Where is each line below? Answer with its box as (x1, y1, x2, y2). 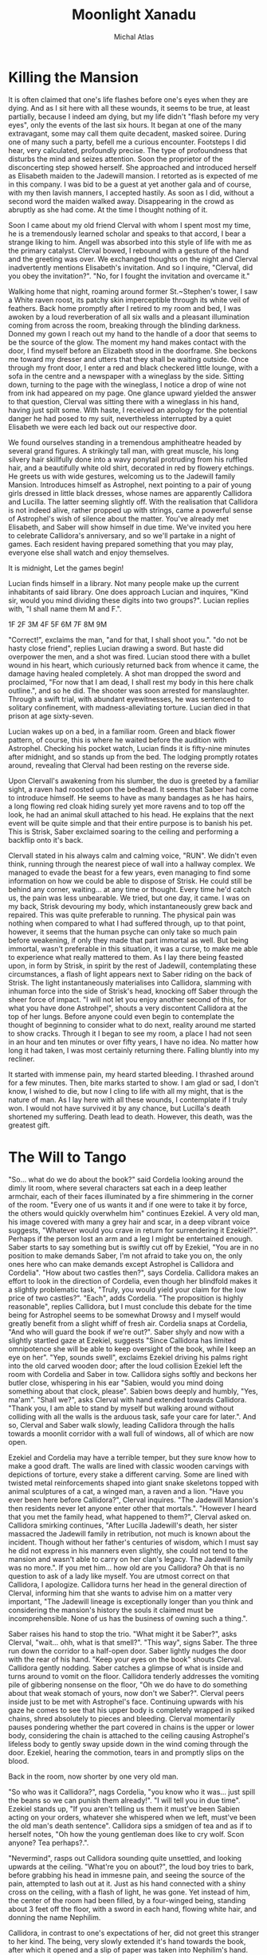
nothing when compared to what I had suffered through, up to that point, (8, 918, 246, 928)
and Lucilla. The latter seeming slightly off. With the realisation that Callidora (8, 497, 258, 506)
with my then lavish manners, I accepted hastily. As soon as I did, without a (8, 187, 255, 197)
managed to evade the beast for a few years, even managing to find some (8, 867, 251, 877)
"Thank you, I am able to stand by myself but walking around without (8, 1403, 234, 1413)
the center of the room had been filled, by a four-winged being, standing (8, 1895, 246, 1905)
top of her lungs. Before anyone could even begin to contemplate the (8, 1011, 235, 1021)
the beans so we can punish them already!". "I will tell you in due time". (8, 1796, 241, 1805)
